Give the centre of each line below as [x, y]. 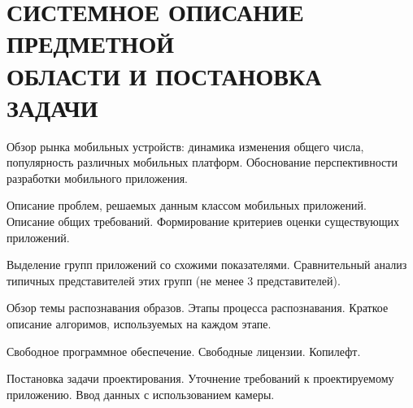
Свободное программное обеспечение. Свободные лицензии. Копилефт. [184, 351]
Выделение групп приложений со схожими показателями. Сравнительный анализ [207, 265]
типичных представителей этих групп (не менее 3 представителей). [174, 280]
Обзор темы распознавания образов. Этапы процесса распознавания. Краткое [198, 308]
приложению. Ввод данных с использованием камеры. [141, 394]
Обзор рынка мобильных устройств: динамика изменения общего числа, [185, 146]
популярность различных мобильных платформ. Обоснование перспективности [202, 162]
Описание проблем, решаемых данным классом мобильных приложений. [187, 205]
